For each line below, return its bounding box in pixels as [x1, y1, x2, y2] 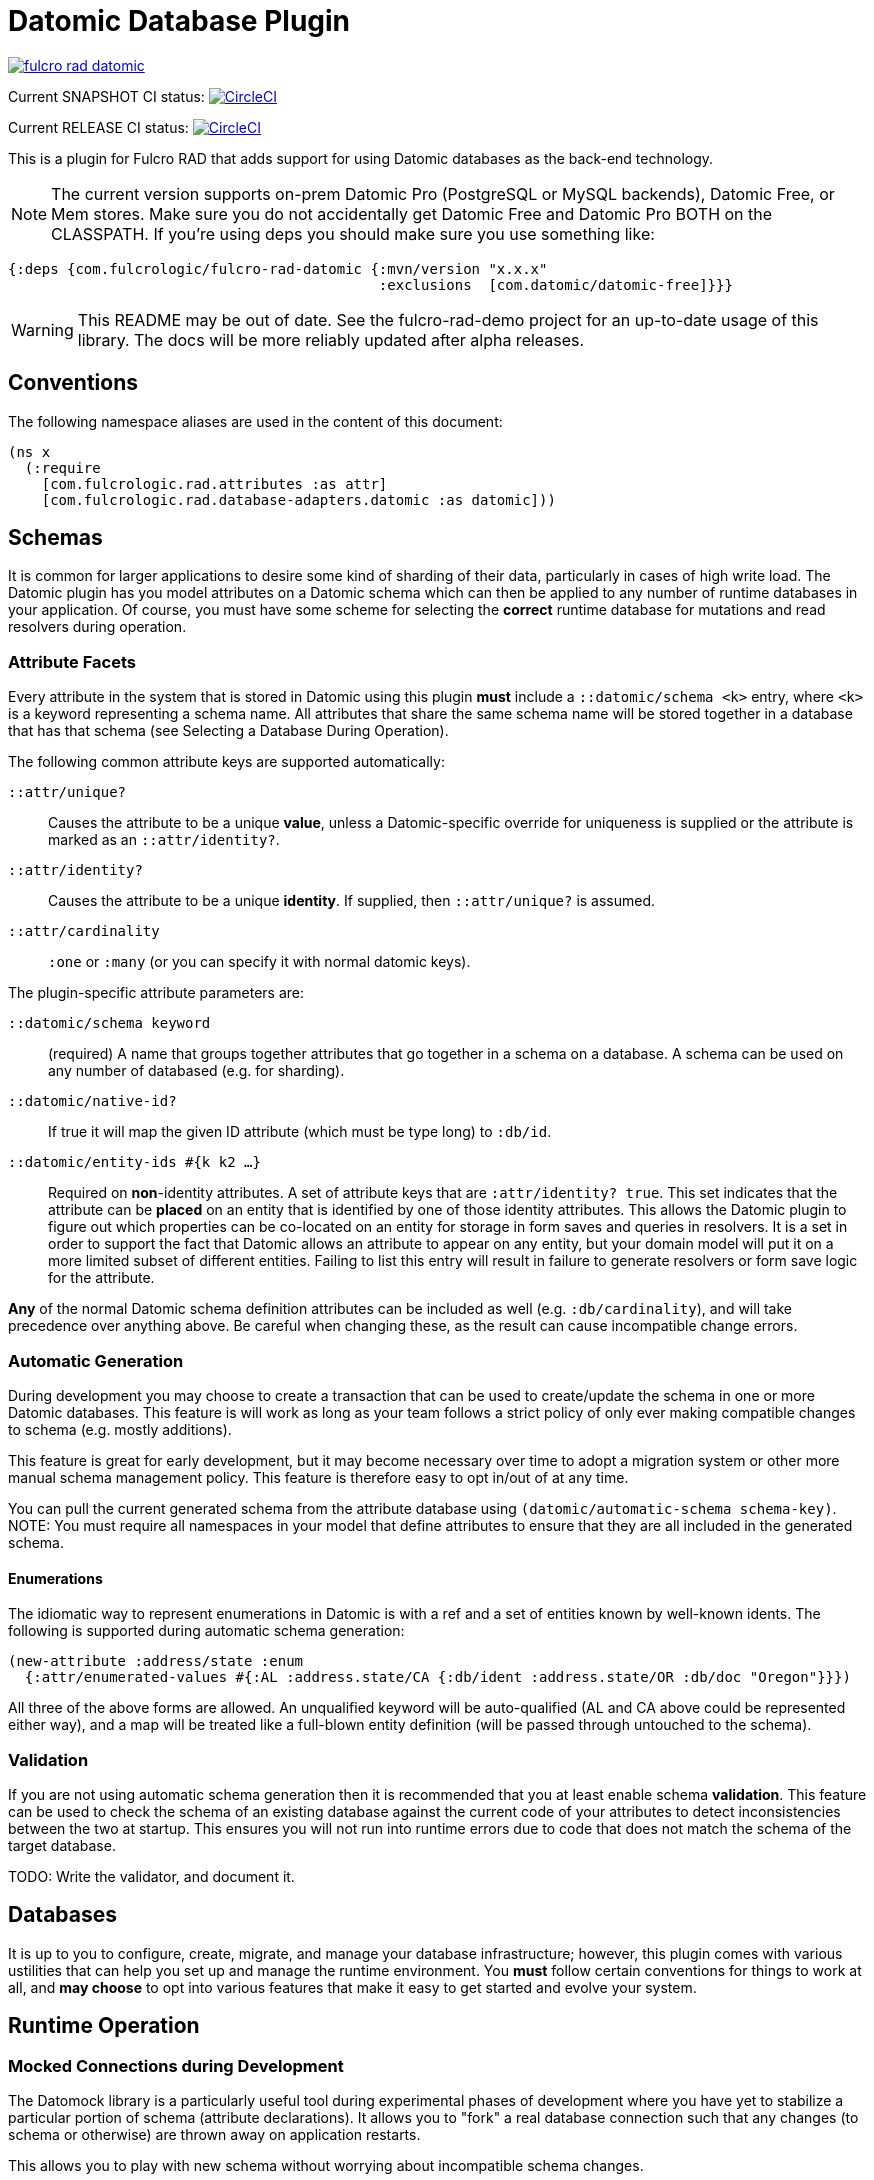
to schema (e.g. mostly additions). [8, 1420, 232, 1438]
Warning [11, 319, 74, 340]
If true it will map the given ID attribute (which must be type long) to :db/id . [48, 1123, 552, 1141]
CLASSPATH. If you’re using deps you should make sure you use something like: [51, 223, 655, 244]
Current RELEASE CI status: [8, 118, 189, 136]
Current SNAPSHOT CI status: [8, 87, 205, 105]
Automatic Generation [8, 1350, 184, 1371]
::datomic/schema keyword [8, 1015, 211, 1032]
